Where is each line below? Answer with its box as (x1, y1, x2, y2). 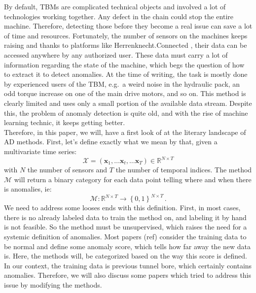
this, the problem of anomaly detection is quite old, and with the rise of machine (4, 107, 248, 118)
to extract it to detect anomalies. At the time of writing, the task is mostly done (4, 69, 248, 79)
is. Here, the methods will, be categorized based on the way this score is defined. (4, 251, 247, 261)
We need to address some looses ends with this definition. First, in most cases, (4, 202, 241, 213)
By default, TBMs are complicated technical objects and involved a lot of (4, 1, 226, 11)
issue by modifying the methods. (4, 280, 102, 290)
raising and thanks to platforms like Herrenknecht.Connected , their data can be (4, 40, 247, 50)
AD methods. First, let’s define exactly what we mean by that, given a (4, 136, 218, 147)
